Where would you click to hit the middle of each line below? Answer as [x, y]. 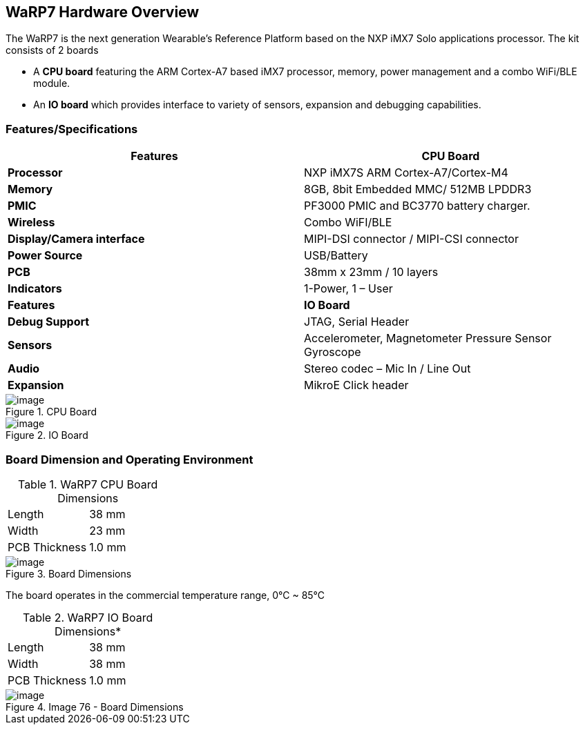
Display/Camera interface [76, 239]
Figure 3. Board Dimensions [69, 573]
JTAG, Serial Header [357, 322]
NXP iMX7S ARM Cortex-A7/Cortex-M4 [406, 173]
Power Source [45, 256]
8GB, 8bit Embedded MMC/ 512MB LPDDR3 [418, 189]
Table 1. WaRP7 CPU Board [88, 484]
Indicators [35, 289]
